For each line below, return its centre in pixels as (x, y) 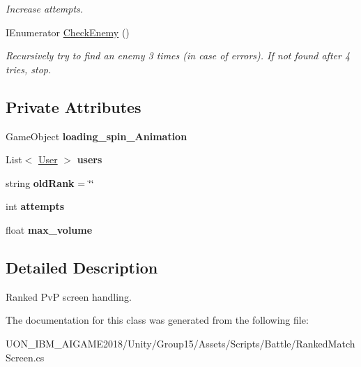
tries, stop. (29, 69)
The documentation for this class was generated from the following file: (157, 320)
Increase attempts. (45, 8)
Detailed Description (82, 267)
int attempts (35, 206)
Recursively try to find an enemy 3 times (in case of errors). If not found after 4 (178, 55)
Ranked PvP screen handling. (69, 296)
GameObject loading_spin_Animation (97, 136)
